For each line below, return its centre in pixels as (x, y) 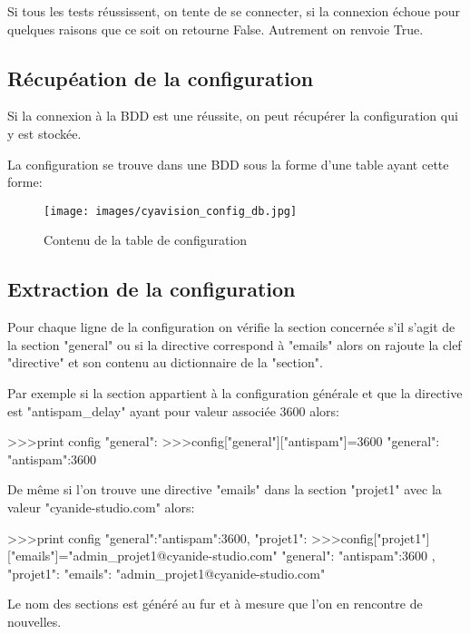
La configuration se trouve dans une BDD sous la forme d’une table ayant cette (228, 164)
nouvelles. (34, 621)
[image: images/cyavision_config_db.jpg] (171, 211)
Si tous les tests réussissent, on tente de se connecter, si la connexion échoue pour (234, 11)
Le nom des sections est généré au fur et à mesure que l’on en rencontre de (215, 604)
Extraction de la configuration (152, 289)
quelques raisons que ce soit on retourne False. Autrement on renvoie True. (215, 29)
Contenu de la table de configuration (146, 240)
